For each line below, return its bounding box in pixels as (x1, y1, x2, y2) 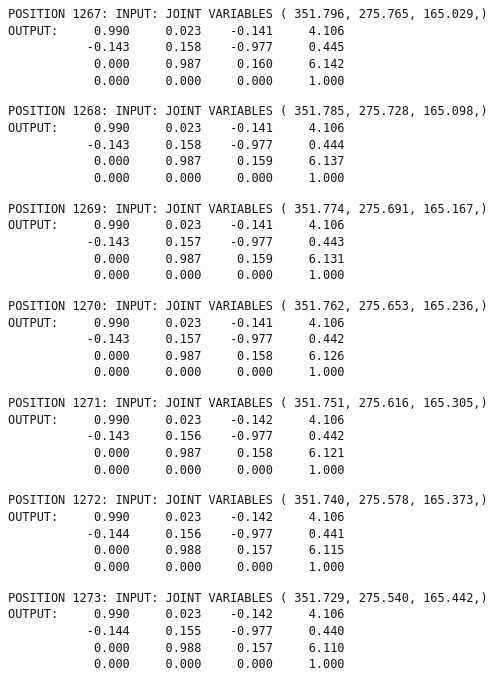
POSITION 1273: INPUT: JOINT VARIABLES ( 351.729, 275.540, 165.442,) (8, 590, 488, 605)
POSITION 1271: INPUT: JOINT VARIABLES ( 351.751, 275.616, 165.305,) (8, 396, 488, 411)
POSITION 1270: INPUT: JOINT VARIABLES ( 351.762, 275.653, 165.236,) (8, 298, 488, 313)
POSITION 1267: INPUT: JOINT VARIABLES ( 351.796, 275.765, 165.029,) (8, 7, 488, 21)
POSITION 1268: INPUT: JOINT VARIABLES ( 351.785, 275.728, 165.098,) (8, 104, 488, 119)
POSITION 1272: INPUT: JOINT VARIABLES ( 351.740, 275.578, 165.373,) (8, 493, 488, 508)
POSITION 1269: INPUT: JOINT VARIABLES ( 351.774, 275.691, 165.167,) (8, 201, 488, 216)
